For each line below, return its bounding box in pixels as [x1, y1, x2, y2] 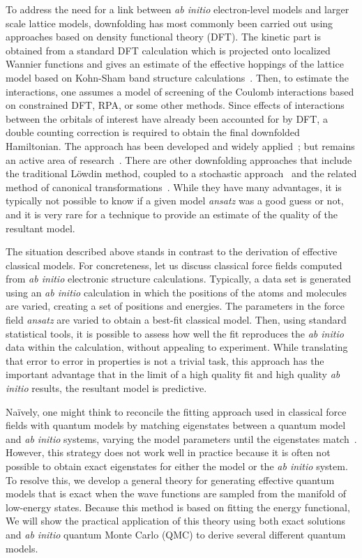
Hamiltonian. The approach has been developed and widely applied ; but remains [6, 138, 355, 153]
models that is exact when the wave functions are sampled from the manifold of [6, 486, 347, 501]
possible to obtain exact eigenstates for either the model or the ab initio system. [6, 459, 348, 473]
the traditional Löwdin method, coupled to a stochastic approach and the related [6, 166, 357, 181]
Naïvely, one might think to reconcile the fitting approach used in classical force [6, 404, 347, 418]
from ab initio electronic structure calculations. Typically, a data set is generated [6, 271, 352, 286]
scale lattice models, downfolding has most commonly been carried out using [6, 15, 333, 30]
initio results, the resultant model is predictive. [6, 381, 207, 395]
